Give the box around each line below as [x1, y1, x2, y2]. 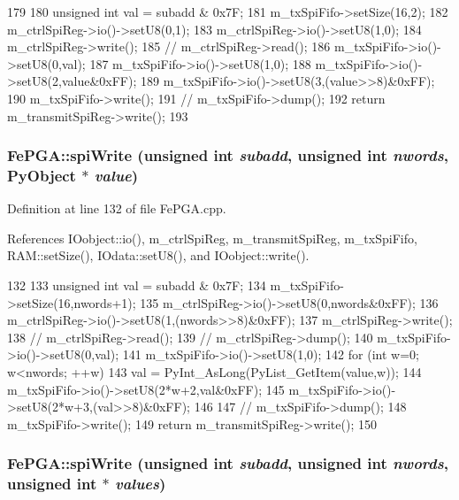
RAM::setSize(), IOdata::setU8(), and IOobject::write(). [7, 246, 310, 265]
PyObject [7, 165, 76, 186]
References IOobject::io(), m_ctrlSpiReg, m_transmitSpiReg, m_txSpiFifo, [7, 228, 417, 247]
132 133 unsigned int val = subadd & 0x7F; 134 [7, 276, 266, 295]
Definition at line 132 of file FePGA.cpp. [7, 199, 226, 218]
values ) [114, 473, 166, 495]
